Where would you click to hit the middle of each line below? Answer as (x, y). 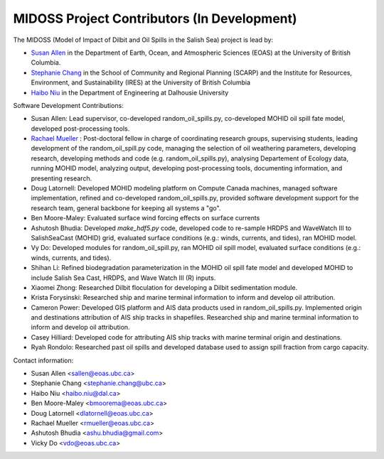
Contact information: (43, 360)
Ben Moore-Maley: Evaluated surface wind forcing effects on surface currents (145, 218)
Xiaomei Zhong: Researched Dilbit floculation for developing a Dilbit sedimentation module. (164, 287)
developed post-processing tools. (80, 129)
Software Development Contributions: (68, 105)
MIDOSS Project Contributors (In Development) (155, 18)
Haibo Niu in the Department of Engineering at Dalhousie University (130, 92)
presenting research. (62, 178)
